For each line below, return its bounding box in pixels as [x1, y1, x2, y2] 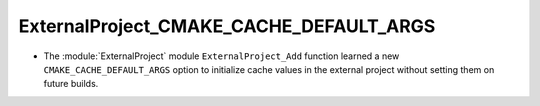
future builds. [43, 78, 99, 90]
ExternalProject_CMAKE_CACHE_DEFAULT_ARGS [18, 15, 436, 37]
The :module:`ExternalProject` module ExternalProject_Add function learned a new [43, 50, 400, 62]
